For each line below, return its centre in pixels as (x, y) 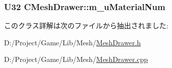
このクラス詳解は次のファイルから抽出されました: (86, 25)
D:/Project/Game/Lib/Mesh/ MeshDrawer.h (73, 42)
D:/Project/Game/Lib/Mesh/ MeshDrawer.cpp (76, 59)
